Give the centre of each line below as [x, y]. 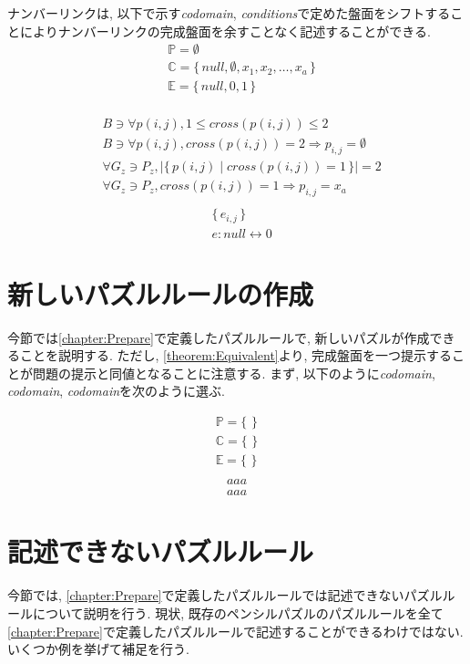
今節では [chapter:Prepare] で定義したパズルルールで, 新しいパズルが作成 [219, 337]
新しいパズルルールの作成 [161, 293]
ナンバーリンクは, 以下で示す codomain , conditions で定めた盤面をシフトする [229, 13]
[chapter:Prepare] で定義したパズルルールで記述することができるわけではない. [235, 631]
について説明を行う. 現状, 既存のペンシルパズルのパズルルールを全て [238, 612]
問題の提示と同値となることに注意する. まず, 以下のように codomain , [234, 373]
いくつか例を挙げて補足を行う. [98, 649]
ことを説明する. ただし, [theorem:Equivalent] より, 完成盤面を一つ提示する [236, 355]
